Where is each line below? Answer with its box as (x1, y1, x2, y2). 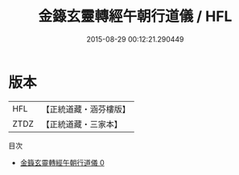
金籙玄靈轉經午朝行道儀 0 (19, 157, 105, 167)
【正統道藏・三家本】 (41, 118, 123, 129)
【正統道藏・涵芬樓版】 (41, 104, 131, 115)
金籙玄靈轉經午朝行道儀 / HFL (38, 7, 233, 26)
